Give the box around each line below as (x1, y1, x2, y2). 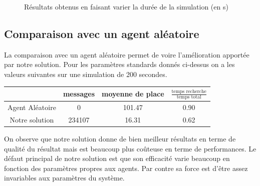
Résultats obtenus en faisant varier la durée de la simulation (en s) (24, 1, 228, 11)
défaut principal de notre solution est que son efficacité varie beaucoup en (4, 153, 230, 163)
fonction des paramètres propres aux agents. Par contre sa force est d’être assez (4, 162, 248, 173)
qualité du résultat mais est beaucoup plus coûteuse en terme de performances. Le (4, 143, 256, 153)
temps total (176, 94, 201, 99)
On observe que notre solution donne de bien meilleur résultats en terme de (4, 133, 236, 144)
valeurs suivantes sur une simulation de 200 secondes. (4, 68, 167, 79)
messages (63, 88, 95, 99)
